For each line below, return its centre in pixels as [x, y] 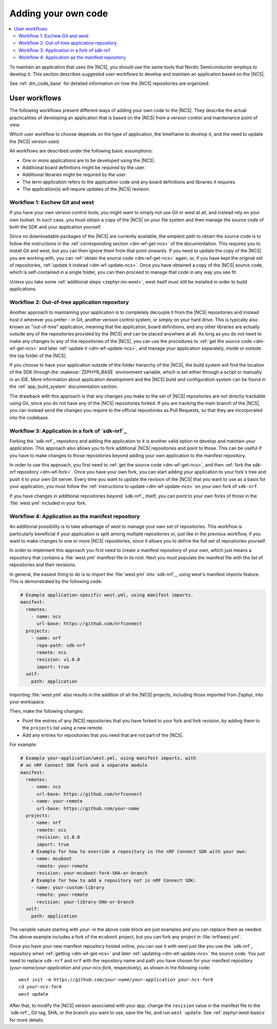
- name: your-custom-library [68, 887]
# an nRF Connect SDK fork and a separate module [84, 765]
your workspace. [27, 702]
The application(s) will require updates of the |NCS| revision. [86, 189]
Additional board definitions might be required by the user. [84, 167]
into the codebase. [29, 417]
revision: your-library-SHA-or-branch [85, 902]
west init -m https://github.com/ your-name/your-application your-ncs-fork [116, 979]
